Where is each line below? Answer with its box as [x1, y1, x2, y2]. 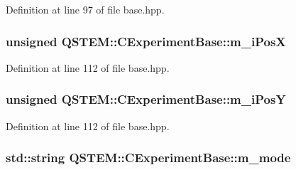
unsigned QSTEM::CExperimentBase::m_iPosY [6, 90, 286, 108]
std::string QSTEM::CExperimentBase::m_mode [6, 149, 291, 166]
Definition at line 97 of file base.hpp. [6, 2, 165, 16]
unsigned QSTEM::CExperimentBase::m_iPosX [6, 32, 286, 50]
